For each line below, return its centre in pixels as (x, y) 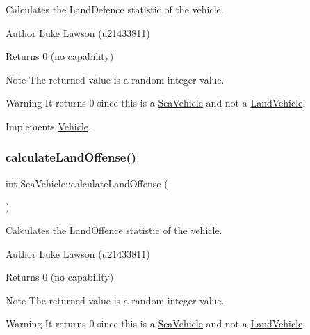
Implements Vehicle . (48, 126)
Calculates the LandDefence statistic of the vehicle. (115, 9)
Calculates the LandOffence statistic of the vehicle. (114, 229)
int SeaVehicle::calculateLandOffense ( (87, 183)
